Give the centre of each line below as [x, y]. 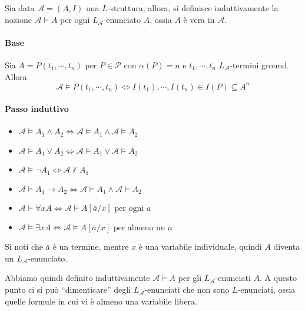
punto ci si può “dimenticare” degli [68, 290]
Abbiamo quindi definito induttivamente [77, 278]
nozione [18, 19]
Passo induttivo [37, 109]
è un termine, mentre [91, 247]
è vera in [199, 19]
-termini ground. [259, 64]
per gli [190, 278]
